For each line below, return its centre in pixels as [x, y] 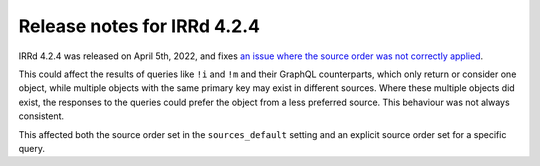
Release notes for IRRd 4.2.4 [139, 26]
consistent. [41, 116]
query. [31, 148]
